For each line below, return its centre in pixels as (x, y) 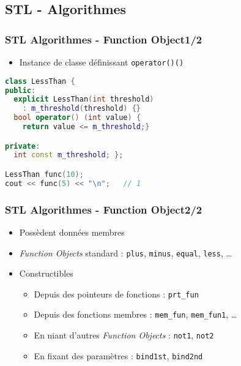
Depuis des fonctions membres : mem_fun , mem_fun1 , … (135, 314)
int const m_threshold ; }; (69, 155)
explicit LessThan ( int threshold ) (84, 99)
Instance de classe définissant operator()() (102, 62)
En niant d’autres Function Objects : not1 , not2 (124, 335)
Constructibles (46, 273)
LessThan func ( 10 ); (44, 174)
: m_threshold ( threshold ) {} (82, 109)
